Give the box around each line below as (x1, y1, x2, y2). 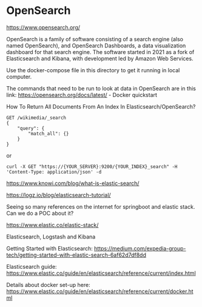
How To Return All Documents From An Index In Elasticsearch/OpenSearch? (6, 103, 196, 110)
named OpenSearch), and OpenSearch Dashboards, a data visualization (6, 42, 186, 49)
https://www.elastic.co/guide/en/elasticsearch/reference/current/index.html (6, 269, 196, 277)
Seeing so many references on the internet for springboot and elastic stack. (6, 203, 195, 210)
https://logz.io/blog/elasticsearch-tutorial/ (6, 191, 111, 198)
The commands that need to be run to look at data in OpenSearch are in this (6, 84, 196, 92)
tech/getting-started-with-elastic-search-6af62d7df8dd (6, 251, 147, 258)
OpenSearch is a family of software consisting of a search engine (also (6, 35, 184, 42)
